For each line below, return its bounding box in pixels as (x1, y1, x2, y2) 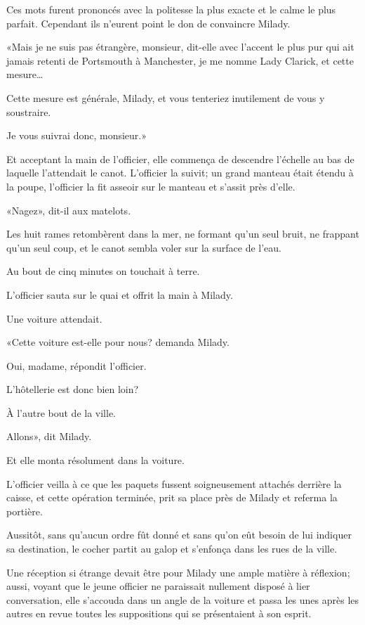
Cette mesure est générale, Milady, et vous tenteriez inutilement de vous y (6, 90, 325, 105)
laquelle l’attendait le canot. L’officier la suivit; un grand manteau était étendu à (6, 165, 354, 180)
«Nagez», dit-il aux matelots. (6, 202, 131, 217)
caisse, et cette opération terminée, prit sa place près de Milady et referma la (6, 490, 338, 505)
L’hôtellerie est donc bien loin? (6, 382, 139, 397)
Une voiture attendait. (6, 311, 102, 326)
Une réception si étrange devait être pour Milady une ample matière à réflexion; (6, 565, 350, 579)
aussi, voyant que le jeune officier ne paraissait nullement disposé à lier (6, 579, 310, 593)
